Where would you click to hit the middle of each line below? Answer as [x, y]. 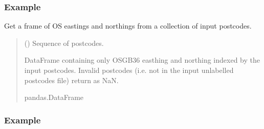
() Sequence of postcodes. [64, 43]
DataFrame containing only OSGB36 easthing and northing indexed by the [142, 60]
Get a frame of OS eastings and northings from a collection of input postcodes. [128, 26]
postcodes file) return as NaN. [71, 80]
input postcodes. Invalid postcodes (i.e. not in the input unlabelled [129, 70]
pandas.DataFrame [54, 97]
